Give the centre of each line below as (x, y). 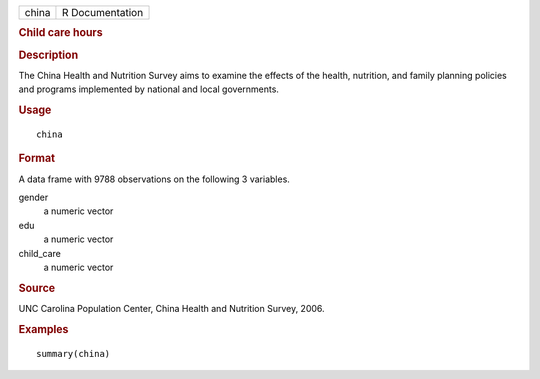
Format (36, 158)
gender (33, 197)
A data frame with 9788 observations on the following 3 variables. (154, 179)
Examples (43, 329)
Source (37, 288)
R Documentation (102, 12)
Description (48, 55)
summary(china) (73, 353)
